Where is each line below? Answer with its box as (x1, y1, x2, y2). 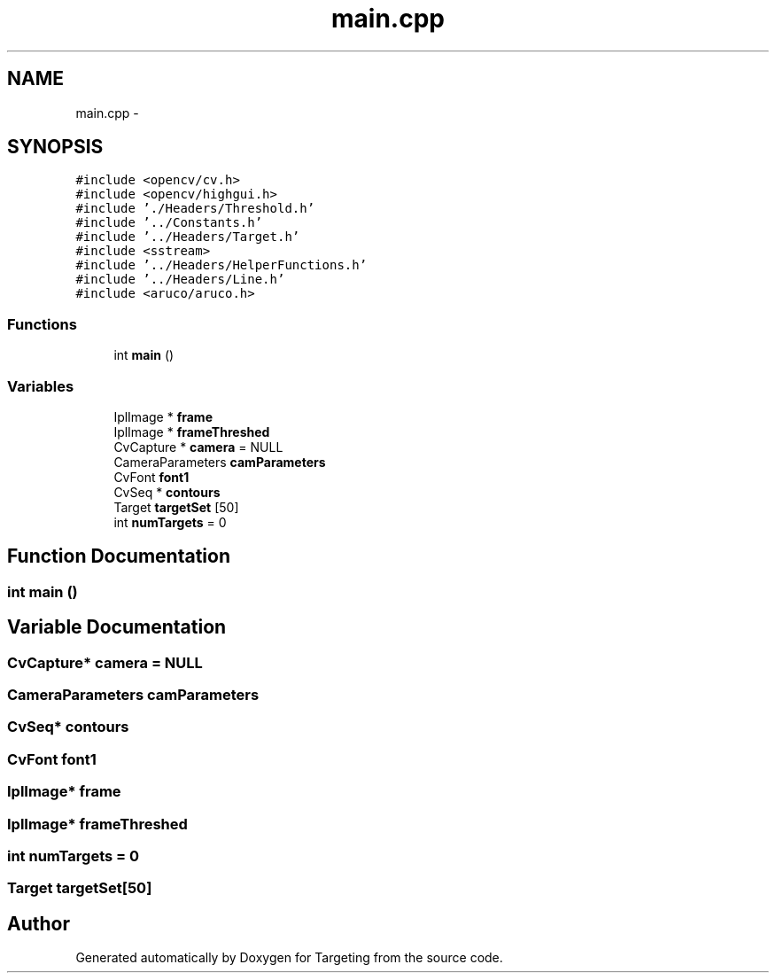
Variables (7, 377, 74, 395)
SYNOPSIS (7, 136, 104, 159)
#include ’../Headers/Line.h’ (75, 272, 285, 287)
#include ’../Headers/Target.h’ (75, 229, 300, 245)
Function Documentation (7, 545, 230, 568)
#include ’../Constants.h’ (75, 215, 263, 230)
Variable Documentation (7, 616, 227, 639)
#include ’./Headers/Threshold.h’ (75, 201, 315, 216)
